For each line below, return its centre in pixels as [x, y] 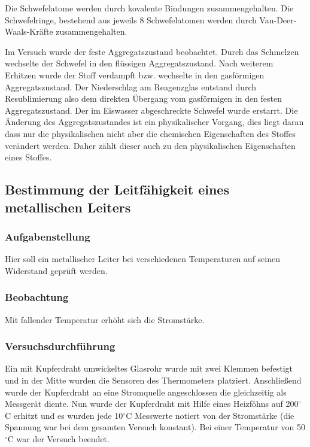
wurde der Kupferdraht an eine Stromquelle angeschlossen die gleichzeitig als [146, 392]
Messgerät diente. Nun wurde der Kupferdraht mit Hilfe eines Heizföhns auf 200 [152, 404]
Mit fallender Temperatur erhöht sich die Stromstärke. [105, 319]
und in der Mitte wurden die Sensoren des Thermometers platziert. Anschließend [153, 380]
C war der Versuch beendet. [58, 438]
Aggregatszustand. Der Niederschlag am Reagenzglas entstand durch [131, 86]
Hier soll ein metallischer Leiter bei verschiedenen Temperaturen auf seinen [142, 259]
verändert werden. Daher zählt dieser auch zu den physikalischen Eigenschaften [150, 145]
